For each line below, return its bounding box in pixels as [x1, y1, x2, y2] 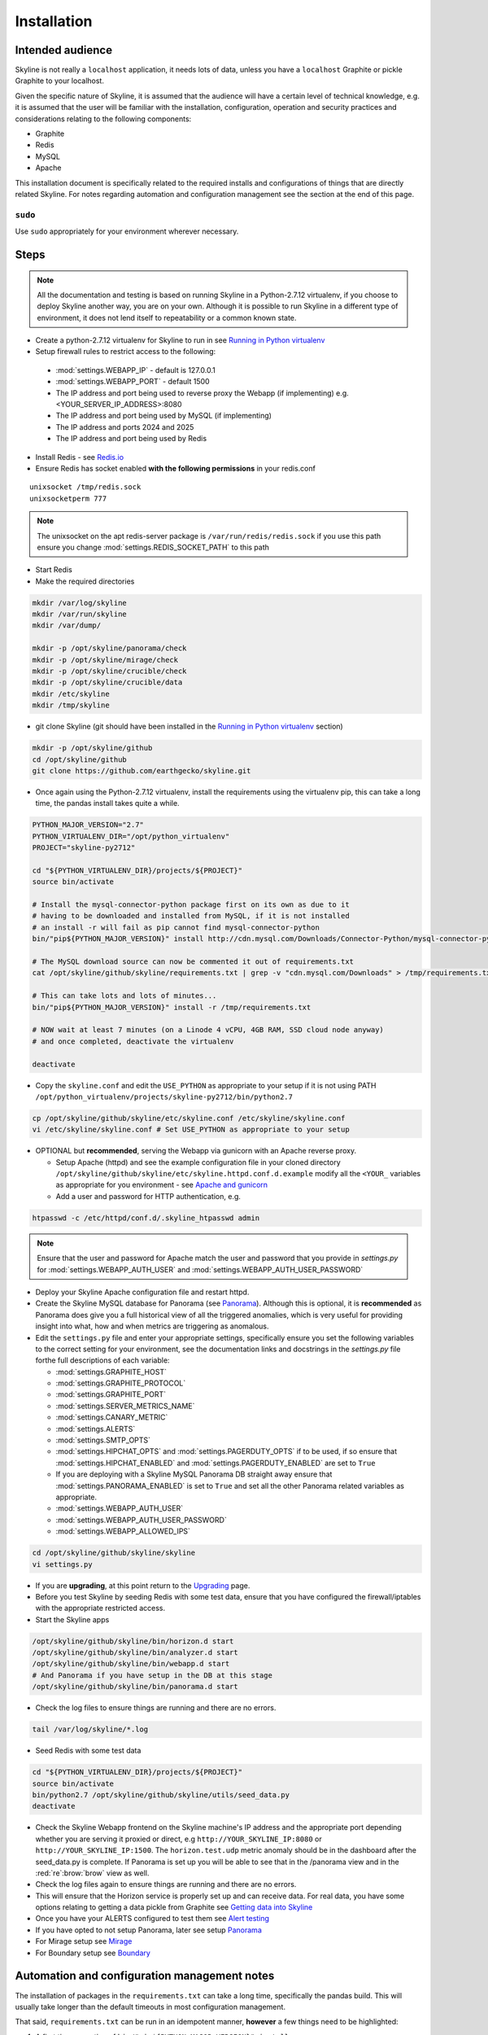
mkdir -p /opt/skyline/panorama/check [32, 644, 187, 653]
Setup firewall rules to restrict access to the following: [35, 347, 216, 357]
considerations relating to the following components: [15, 114, 192, 124]
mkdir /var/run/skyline [32, 610, 128, 619]
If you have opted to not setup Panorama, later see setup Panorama [35, 1925, 262, 1935]
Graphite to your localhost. [15, 76, 105, 85]
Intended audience [15, 43, 113, 57]
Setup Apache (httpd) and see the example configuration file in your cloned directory [55, 1157, 341, 1167]
